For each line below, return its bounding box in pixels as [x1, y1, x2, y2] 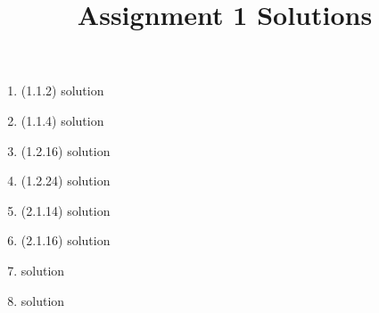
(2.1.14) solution [21, 201, 111, 219]
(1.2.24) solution [21, 171, 111, 190]
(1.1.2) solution [21, 81, 104, 100]
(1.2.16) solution [21, 141, 111, 160]
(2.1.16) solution [21, 231, 111, 250]
